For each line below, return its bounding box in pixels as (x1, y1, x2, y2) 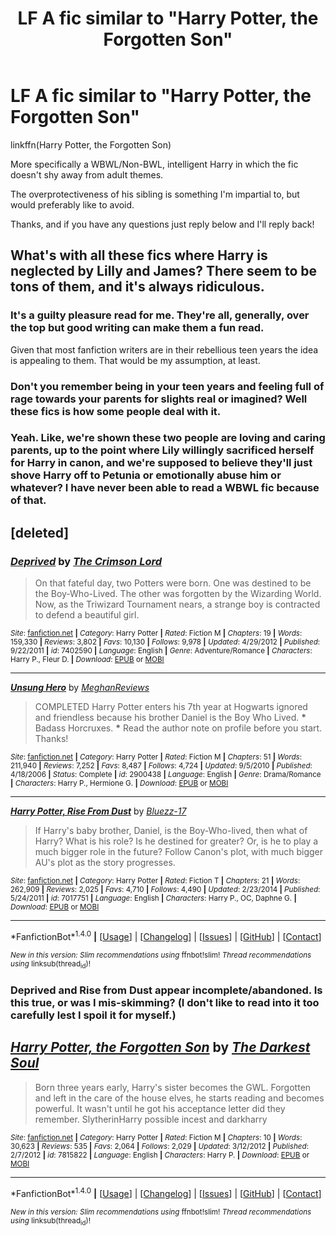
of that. (10, 493, 47, 507)
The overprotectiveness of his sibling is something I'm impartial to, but (10, 188, 300, 200)
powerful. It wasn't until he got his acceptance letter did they (34, 1102, 286, 1114)
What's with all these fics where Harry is (10, 247, 268, 264)
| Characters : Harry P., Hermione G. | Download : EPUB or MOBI (10, 778, 229, 789)
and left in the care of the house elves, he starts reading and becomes (34, 1092, 325, 1104)
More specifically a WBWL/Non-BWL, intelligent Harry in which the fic (10, 158, 299, 170)
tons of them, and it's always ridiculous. (10, 278, 265, 296)
